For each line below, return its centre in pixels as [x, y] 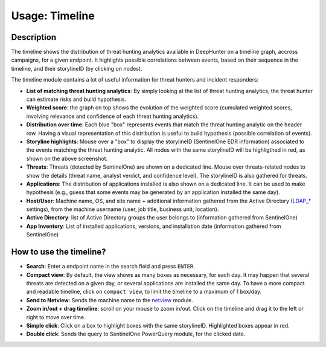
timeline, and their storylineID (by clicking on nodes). [77, 68]
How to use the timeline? [59, 252]
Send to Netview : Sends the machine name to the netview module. [110, 300]
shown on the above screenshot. [67, 158]
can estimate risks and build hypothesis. [76, 99]
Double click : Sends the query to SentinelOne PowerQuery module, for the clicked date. [136, 334]
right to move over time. [56, 317]
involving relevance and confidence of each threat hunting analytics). [113, 116]
